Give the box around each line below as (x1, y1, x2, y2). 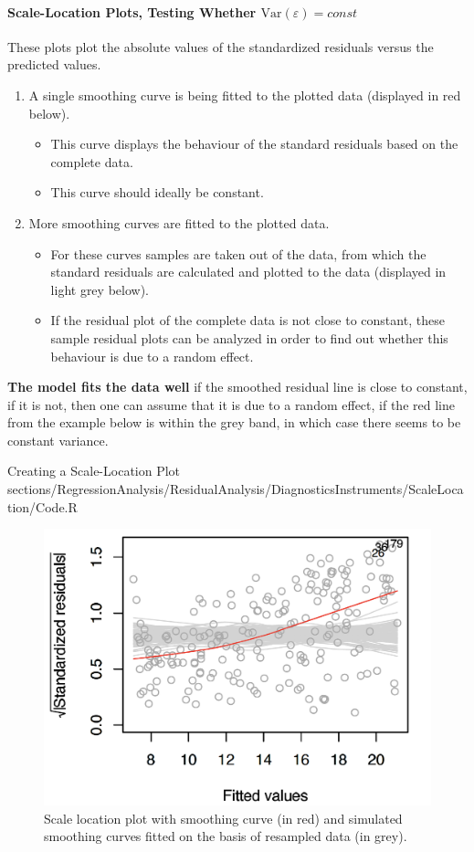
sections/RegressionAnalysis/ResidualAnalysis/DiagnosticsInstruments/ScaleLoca (7, 479, 464, 499)
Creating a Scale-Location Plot (7, 461, 181, 480)
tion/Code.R (7, 497, 78, 516)
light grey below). (50, 279, 149, 299)
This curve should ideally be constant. (50, 183, 264, 202)
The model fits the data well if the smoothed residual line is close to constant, (7, 377, 468, 396)
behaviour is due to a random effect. (50, 346, 254, 365)
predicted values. (7, 55, 101, 74)
